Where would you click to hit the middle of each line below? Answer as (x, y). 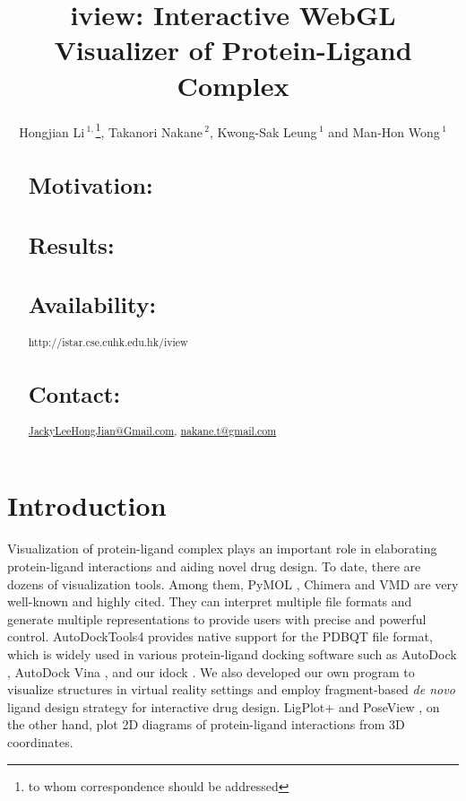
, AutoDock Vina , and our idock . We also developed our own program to (211, 671)
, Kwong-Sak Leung (263, 131)
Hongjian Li (52, 131)
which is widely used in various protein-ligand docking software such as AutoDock (232, 653)
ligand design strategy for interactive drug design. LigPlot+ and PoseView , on (224, 706)
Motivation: (91, 185)
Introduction (87, 505)
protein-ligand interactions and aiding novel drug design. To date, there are (214, 566)
